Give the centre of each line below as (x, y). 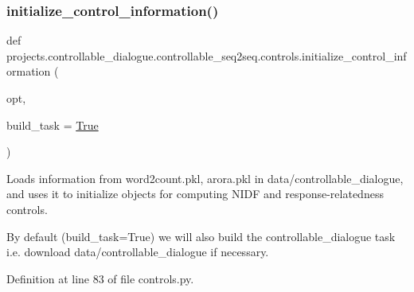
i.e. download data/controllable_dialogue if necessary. (138, 252)
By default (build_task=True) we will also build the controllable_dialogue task (201, 236)
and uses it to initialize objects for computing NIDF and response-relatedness (195, 194)
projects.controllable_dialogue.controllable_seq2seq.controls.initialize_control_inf (207, 55)
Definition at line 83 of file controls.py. (100, 278)
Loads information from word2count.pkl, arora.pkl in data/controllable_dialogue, (205, 178)
